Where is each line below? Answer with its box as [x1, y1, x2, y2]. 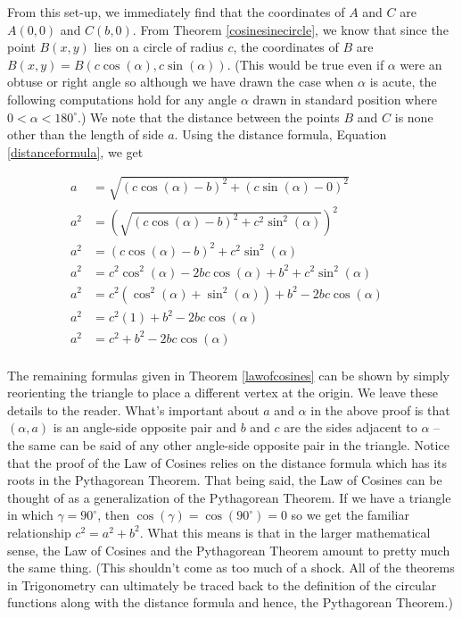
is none [394, 107, 433, 126]
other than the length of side [7, 125, 164, 144]
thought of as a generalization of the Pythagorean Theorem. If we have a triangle [7, 488, 451, 506]
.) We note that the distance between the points [78, 107, 340, 126]
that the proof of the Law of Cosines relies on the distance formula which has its [7, 453, 448, 472]
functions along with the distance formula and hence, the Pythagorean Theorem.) [7, 593, 453, 612]
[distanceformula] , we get [7, 142, 144, 161]
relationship [7, 522, 71, 541]
